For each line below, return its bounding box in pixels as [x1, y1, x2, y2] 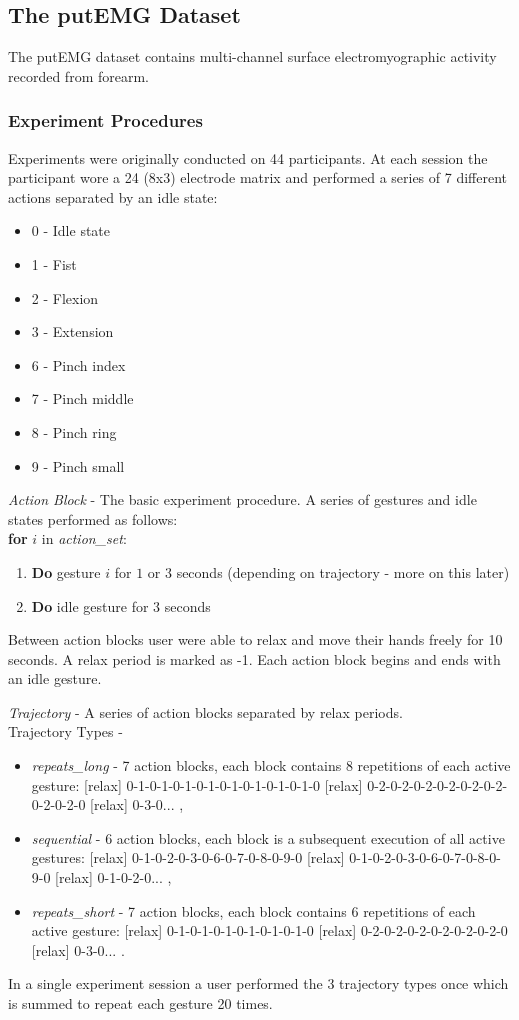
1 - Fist [31, 253, 77, 274]
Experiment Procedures [8, 108, 203, 133]
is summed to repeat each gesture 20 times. [8, 993, 273, 1014]
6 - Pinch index [31, 354, 126, 375]
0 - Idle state [31, 220, 111, 241]
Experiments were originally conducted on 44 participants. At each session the [8, 147, 488, 168]
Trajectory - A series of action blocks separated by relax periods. [8, 701, 403, 722]
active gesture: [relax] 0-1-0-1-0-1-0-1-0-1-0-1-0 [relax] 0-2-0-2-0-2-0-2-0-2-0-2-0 [31, 920, 508, 941]
